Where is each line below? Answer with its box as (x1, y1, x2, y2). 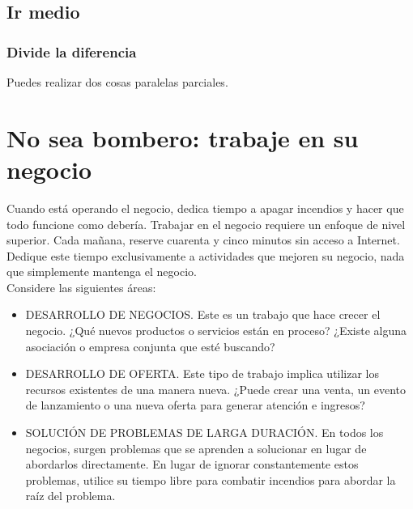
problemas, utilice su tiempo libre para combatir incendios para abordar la (25, 471, 396, 488)
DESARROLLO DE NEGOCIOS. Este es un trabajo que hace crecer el (25, 306, 381, 323)
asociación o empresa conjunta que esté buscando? (25, 337, 275, 354)
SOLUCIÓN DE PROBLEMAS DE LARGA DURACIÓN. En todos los (25, 424, 384, 441)
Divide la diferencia (6, 41, 137, 62)
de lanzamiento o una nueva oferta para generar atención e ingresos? (25, 397, 365, 414)
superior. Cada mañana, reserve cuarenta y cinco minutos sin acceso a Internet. (6, 231, 400, 248)
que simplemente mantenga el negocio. (6, 263, 197, 280)
